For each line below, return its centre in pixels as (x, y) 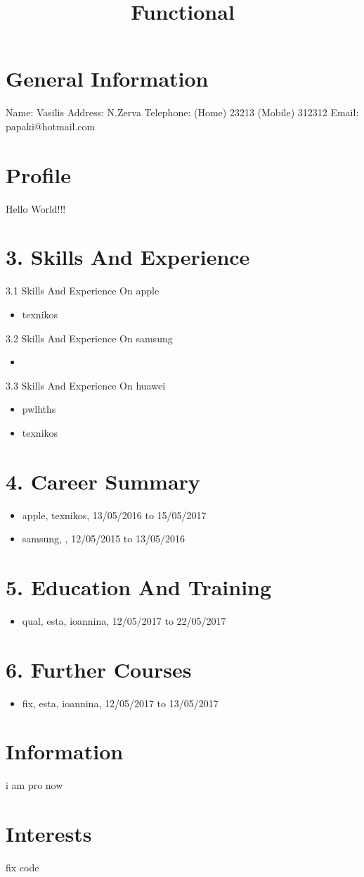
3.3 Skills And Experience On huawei (86, 385)
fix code (22, 867)
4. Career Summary (103, 481)
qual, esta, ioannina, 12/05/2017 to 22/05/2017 (124, 620)
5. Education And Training (139, 587)
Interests (49, 834)
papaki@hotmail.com (51, 126)
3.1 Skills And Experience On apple (83, 291)
